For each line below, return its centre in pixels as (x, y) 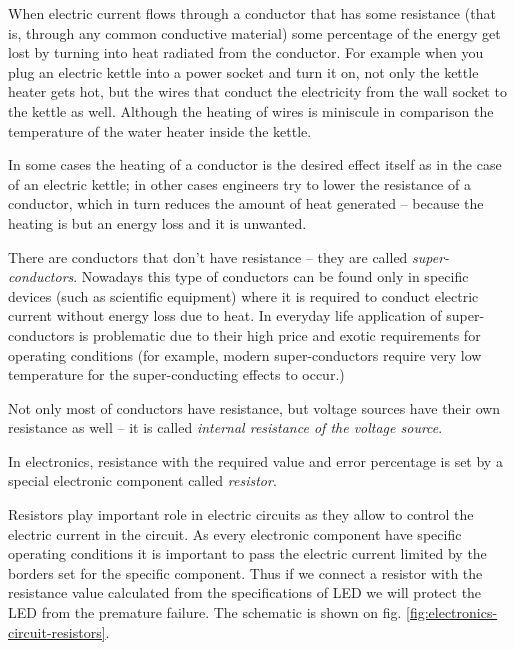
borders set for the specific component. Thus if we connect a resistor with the (245, 572)
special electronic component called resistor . (142, 480)
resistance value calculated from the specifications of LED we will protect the (245, 592)
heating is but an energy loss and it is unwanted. (157, 222)
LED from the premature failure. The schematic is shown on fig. (205, 612)
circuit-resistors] (57, 631)
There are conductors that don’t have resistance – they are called (208, 256)
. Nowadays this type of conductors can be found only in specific (271, 276)
